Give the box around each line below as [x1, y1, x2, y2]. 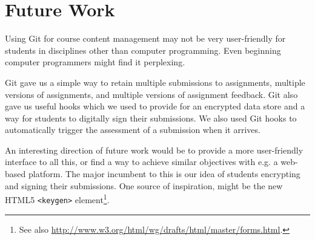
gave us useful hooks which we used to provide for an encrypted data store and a [5, 100, 305, 112]
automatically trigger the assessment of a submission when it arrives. [5, 123, 260, 136]
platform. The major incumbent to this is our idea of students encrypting [28, 167, 300, 180]
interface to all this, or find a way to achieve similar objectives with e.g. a [5, 155, 278, 168]
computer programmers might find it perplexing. [5, 56, 185, 68]
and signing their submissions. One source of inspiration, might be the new [5, 179, 283, 192]
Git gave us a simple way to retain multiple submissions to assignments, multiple [5, 76, 305, 88]
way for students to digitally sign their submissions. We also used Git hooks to [5, 111, 297, 124]
